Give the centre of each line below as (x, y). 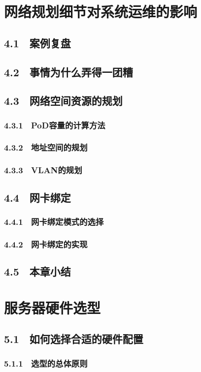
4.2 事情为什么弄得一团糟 (68, 72)
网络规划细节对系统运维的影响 (101, 12)
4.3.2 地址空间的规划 (46, 147)
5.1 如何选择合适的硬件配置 (74, 339)
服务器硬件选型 (52, 307)
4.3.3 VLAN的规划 (43, 170)
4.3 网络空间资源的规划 (63, 101)
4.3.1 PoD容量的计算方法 (55, 125)
